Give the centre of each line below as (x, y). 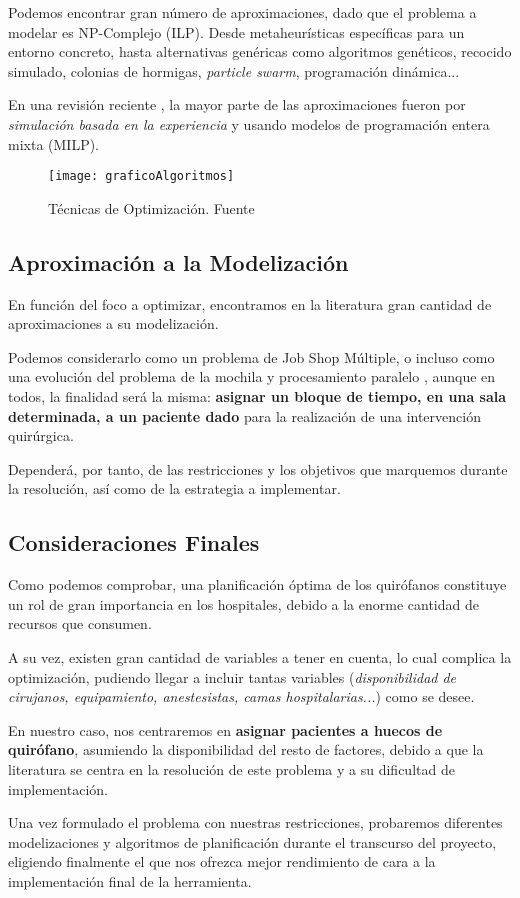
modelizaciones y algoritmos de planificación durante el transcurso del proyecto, (252, 841)
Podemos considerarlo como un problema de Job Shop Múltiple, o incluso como (251, 356)
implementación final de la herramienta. (130, 880)
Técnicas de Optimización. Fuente (151, 207)
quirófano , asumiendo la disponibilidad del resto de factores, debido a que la (246, 749)
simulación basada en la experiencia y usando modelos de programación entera (249, 123)
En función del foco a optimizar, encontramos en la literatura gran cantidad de (250, 303)
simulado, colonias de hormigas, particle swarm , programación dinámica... (234, 70)
